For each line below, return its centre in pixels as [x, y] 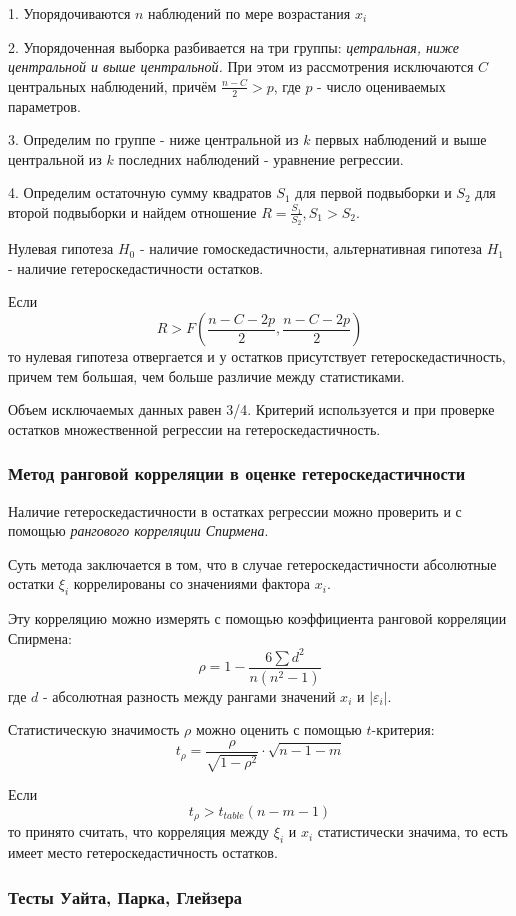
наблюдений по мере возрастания [249, 13]
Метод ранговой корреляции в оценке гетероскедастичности [237, 473]
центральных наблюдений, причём [112, 85]
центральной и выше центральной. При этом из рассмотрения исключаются [241, 66]
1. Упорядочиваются [69, 13]
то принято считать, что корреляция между [139, 831]
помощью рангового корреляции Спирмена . [138, 530]
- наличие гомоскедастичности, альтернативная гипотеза [311, 248]
